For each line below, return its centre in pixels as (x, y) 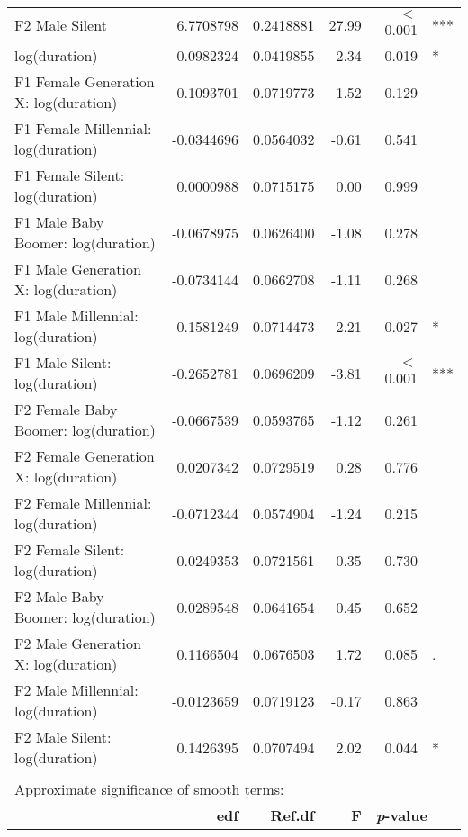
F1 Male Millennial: (76, 315)
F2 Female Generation (85, 456)
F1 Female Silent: (70, 175)
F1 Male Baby (59, 222)
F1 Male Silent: (63, 362)
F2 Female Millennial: (83, 503)
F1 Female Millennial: (83, 128)
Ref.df (292, 815)
